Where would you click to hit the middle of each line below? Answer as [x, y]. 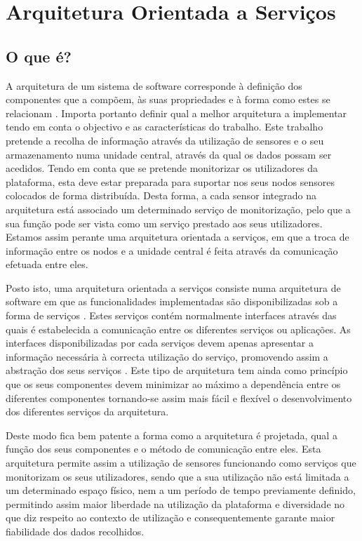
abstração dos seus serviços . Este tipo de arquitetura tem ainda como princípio [177, 370]
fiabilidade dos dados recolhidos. [75, 531]
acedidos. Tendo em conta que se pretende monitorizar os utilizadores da [162, 168]
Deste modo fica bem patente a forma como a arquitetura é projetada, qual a [172, 435]
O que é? [39, 56]
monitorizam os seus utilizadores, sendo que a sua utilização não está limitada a [177, 476]
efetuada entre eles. [47, 264]
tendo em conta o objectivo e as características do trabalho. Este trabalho [165, 127]
